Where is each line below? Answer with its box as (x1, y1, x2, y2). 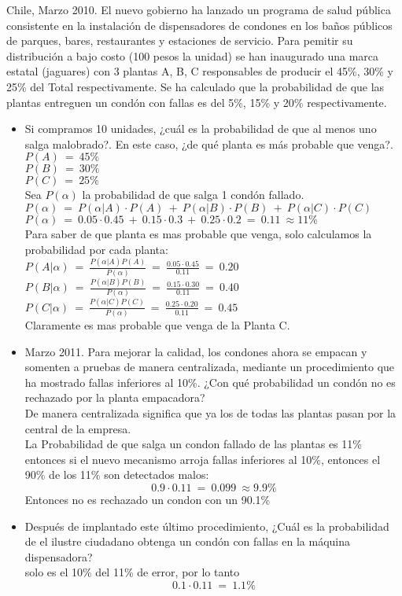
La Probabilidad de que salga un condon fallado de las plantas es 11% (24, 436, 362, 452)
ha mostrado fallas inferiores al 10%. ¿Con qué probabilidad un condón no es (24, 373, 396, 390)
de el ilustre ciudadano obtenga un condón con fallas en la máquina (24, 533, 351, 550)
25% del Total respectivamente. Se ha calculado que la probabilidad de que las (6, 78, 385, 94)
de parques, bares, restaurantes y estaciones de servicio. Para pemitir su (6, 32, 353, 49)
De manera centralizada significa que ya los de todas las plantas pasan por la (24, 404, 396, 421)
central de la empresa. (24, 420, 131, 436)
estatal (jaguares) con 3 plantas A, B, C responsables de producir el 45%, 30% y (6, 63, 393, 79)
